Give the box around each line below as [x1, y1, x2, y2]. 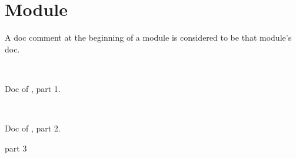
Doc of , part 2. [5, 122, 61, 134]
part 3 [5, 141, 27, 154]
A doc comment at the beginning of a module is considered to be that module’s [5, 31, 292, 44]
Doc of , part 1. [5, 82, 61, 94]
